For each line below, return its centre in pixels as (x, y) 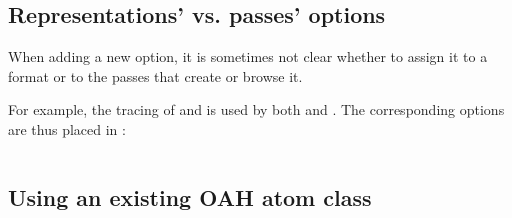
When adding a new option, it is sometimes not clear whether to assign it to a (248, 56)
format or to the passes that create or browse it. (155, 75)
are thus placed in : (67, 128)
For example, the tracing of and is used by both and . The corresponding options (256, 109)
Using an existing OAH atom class (190, 196)
